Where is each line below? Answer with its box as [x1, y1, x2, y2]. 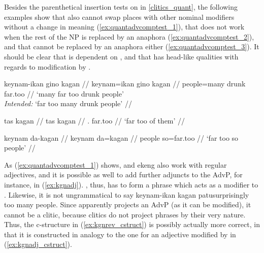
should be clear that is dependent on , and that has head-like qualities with [4, 51, 239, 61]
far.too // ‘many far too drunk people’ [4, 88, 124, 99]
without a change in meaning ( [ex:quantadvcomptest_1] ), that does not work [4, 21, 245, 32]
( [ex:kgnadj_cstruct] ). [4, 239, 72, 249]
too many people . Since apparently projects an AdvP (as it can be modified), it [4, 199, 251, 210]
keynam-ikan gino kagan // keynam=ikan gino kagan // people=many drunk [4, 78, 246, 89]
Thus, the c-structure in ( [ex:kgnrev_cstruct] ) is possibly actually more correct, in [4, 219, 260, 230]
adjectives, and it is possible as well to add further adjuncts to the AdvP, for [4, 169, 243, 180]
